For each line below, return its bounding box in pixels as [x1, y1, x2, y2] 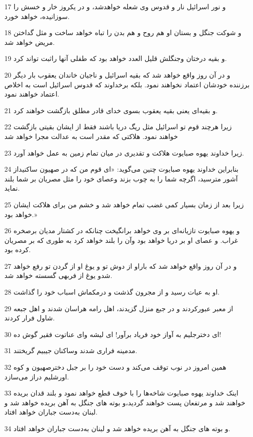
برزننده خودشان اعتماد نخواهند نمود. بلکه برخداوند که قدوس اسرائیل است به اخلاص [4, 79, 250, 89]
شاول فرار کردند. [4, 313, 55, 323]
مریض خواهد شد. [4, 37, 55, 47]
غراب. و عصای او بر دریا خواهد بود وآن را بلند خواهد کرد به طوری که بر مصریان [4, 235, 238, 245]
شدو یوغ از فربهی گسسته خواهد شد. [4, 270, 113, 280]
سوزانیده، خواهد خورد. [4, 11, 70, 21]
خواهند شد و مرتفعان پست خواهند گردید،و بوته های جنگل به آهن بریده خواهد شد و [4, 397, 246, 407]
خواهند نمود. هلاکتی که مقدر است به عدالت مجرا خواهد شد [4, 131, 178, 141]
